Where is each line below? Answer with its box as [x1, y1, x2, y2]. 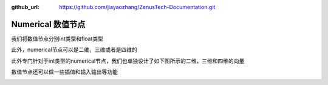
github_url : [11, 4, 39, 10]
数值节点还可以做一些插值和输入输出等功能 [11, 68, 118, 75]
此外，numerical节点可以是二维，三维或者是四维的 [11, 46, 138, 54]
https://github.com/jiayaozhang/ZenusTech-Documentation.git [59, 4, 216, 10]
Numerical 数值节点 [11, 19, 86, 30]
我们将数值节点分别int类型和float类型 [11, 35, 103, 42]
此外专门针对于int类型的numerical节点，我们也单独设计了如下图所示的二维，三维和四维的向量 [11, 57, 245, 65]
